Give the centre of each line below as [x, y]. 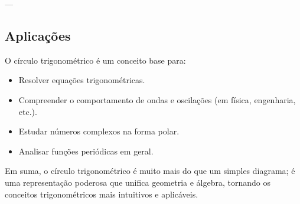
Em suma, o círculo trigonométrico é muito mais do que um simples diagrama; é [150, 171]
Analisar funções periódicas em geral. [86, 151]
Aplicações [38, 35]
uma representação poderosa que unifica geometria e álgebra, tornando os [138, 182]
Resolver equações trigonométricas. [82, 80]
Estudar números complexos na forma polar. [99, 131]
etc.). [28, 111]
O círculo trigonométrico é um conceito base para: [95, 60]
